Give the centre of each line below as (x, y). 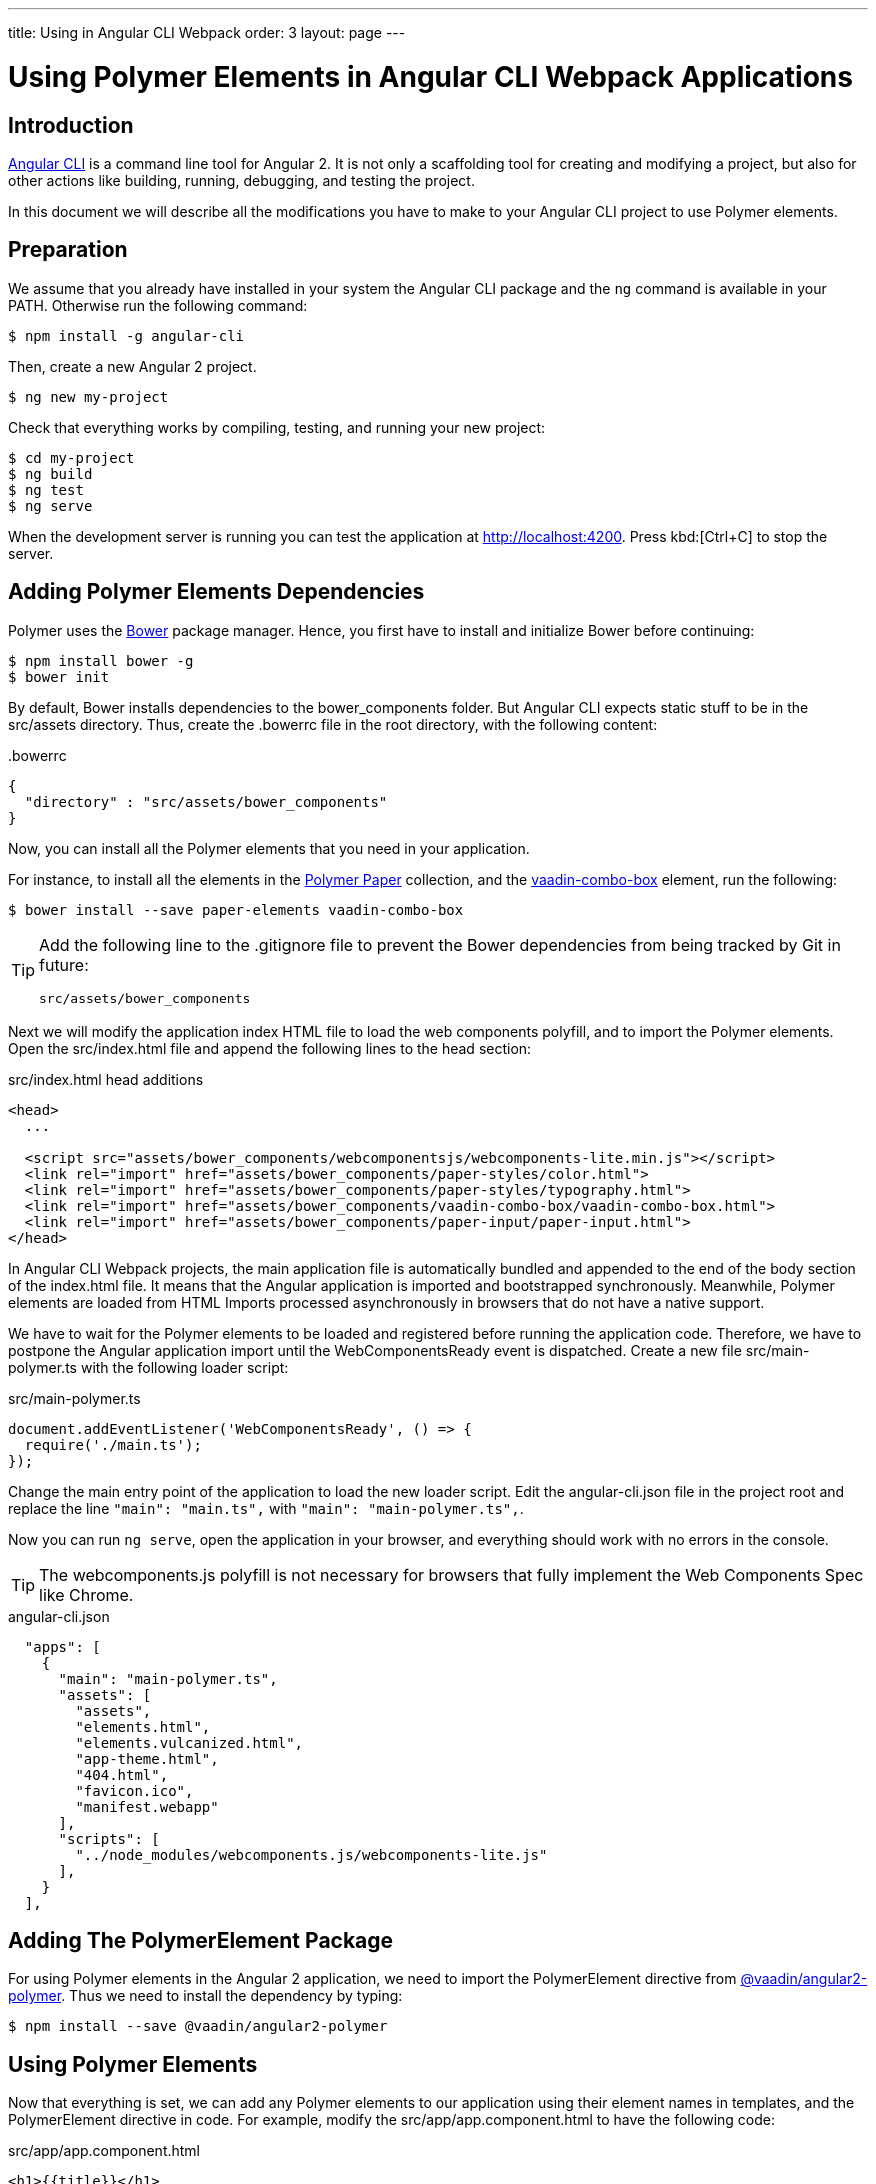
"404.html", (122, 1774)
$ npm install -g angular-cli (126, 335)
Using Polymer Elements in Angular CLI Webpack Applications (430, 76)
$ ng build (50, 473)
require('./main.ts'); (113, 1444)
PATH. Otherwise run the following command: (158, 305)
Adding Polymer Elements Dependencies (216, 592)
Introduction (71, 125)
